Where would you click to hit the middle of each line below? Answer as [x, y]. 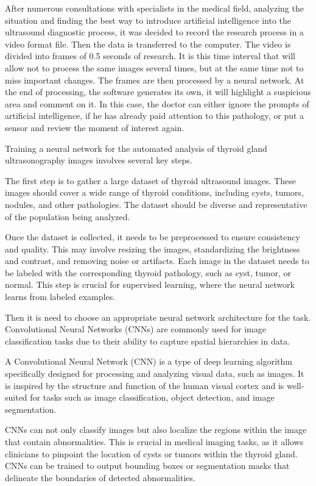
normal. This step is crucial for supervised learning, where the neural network [150, 284]
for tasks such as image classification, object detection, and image [152, 397]
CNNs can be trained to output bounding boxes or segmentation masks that [147, 466]
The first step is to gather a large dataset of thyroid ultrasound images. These [150, 180]
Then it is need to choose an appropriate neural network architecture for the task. [158, 317]
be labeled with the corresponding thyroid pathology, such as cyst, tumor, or [148, 272]
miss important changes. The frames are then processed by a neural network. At [155, 80]
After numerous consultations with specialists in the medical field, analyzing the [154, 8]
